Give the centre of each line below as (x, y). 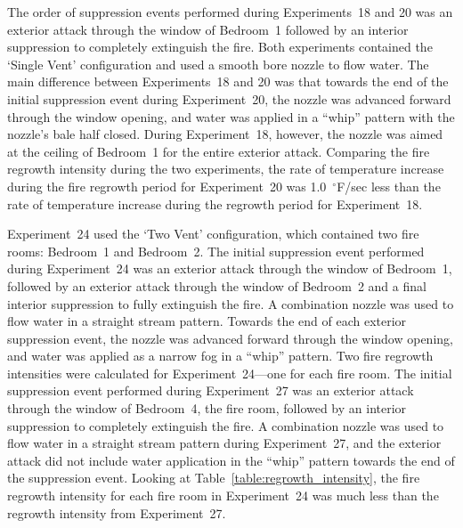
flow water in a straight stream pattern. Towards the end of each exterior (207, 321)
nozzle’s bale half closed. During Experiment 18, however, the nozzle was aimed (225, 134)
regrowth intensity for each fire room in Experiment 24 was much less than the (223, 496)
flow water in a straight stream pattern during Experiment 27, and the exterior (224, 443)
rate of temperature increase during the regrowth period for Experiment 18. (215, 203)
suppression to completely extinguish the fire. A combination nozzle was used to (226, 425)
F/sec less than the (389, 186)
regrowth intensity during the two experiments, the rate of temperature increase (226, 169)
